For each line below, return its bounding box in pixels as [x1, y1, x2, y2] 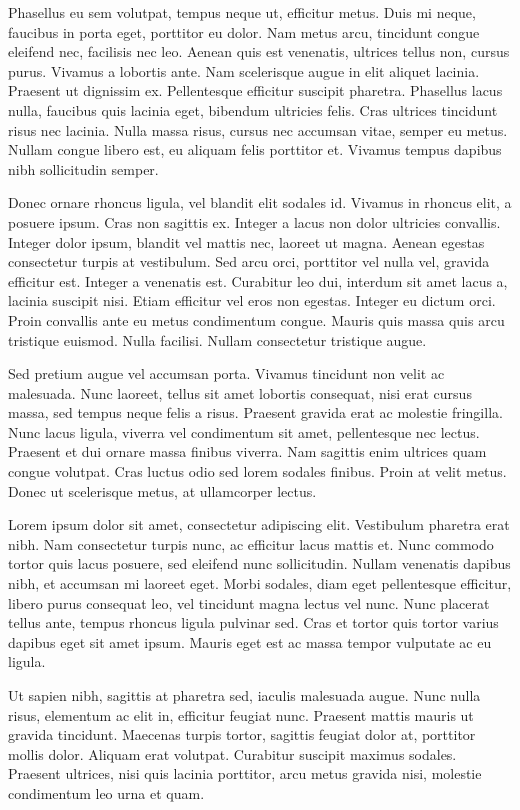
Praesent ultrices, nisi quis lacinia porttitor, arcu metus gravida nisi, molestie [8, 763, 482, 784]
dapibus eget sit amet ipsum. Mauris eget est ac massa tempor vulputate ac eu [8, 631, 492, 652]
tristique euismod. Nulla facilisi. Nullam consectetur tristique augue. [8, 329, 427, 350]
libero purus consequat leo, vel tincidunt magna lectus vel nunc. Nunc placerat [8, 592, 490, 613]
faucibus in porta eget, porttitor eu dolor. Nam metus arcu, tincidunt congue [8, 21, 480, 42]
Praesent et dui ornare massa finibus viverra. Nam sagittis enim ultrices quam [8, 441, 487, 462]
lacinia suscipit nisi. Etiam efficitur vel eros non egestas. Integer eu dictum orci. [8, 290, 496, 311]
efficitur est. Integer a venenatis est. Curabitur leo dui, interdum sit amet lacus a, [8, 270, 508, 291]
